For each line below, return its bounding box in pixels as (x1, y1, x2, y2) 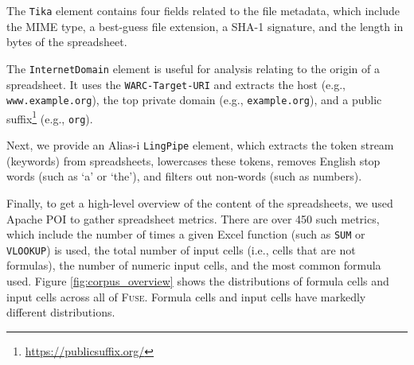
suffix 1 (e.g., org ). (6, 107, 93, 126)
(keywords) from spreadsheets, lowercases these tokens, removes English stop (6, 152, 381, 169)
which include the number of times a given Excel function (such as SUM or (6, 226, 365, 243)
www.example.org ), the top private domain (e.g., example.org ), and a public (6, 91, 382, 108)
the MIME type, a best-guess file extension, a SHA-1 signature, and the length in (6, 17, 404, 34)
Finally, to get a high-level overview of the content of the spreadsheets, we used (6, 194, 393, 211)
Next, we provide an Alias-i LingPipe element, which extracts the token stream (6, 137, 394, 153)
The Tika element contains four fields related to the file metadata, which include (6, 2, 400, 18)
